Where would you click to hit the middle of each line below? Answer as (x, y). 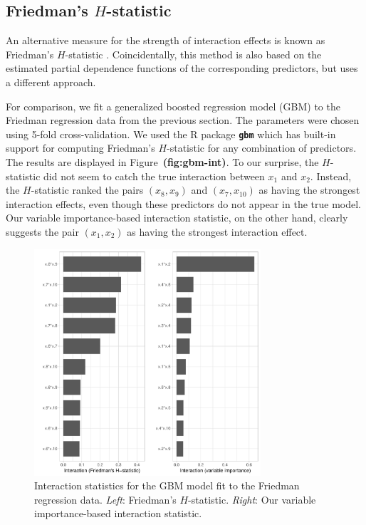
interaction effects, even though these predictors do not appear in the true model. (183, 203)
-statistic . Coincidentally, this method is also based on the (193, 54)
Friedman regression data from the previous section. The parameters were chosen (183, 120)
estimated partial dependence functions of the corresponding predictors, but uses (182, 68)
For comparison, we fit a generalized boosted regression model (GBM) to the (173, 106)
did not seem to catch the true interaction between (154, 176)
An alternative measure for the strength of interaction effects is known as (166, 40)
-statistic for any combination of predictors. (262, 148)
